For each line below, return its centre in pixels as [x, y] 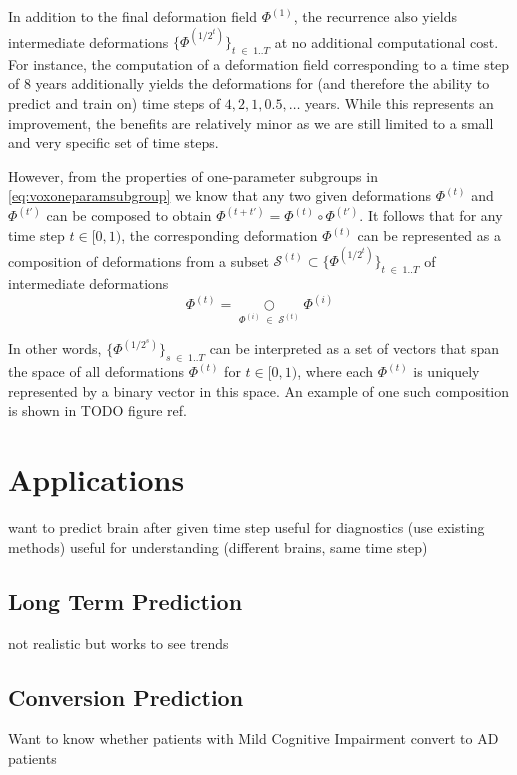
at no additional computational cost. [386, 41]
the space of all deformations [96, 371]
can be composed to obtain [129, 215]
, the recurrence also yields [375, 16]
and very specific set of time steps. [113, 142]
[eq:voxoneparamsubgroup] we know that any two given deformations [220, 195]
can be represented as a [429, 235]
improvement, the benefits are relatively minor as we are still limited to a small [251, 122]
